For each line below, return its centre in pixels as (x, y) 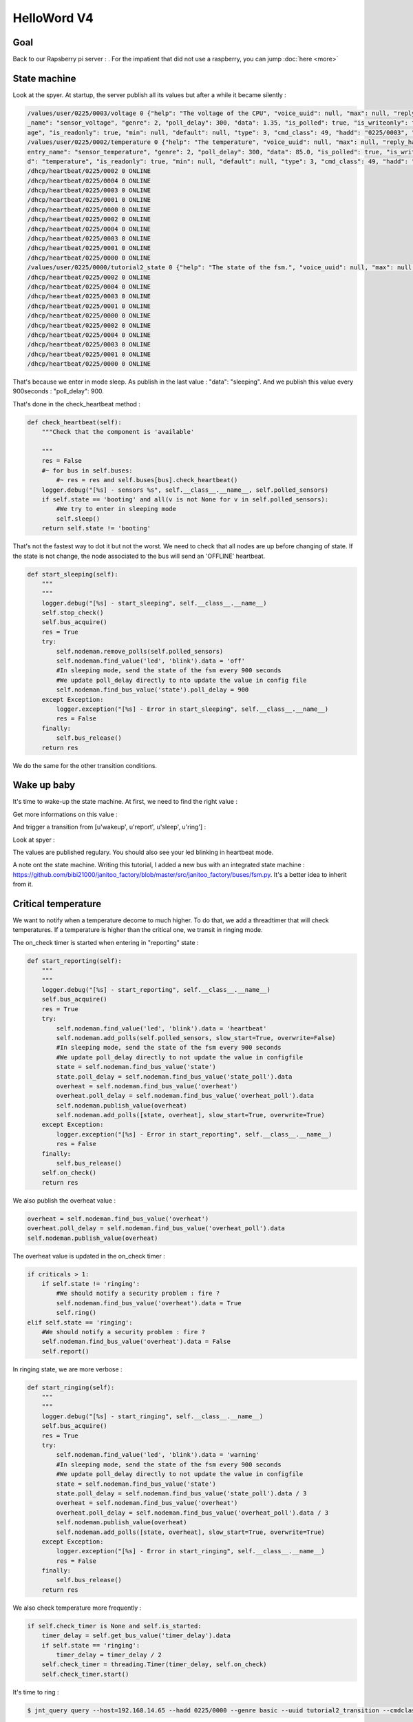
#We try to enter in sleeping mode (116, 509)
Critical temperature (57, 903)
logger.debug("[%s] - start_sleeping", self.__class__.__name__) (154, 603)
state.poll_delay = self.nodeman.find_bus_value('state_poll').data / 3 (181, 1493)
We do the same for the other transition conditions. (85, 765)
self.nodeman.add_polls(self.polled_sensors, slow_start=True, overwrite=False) (196, 1038)
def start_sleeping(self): (73, 574)
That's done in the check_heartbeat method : (77, 404)
